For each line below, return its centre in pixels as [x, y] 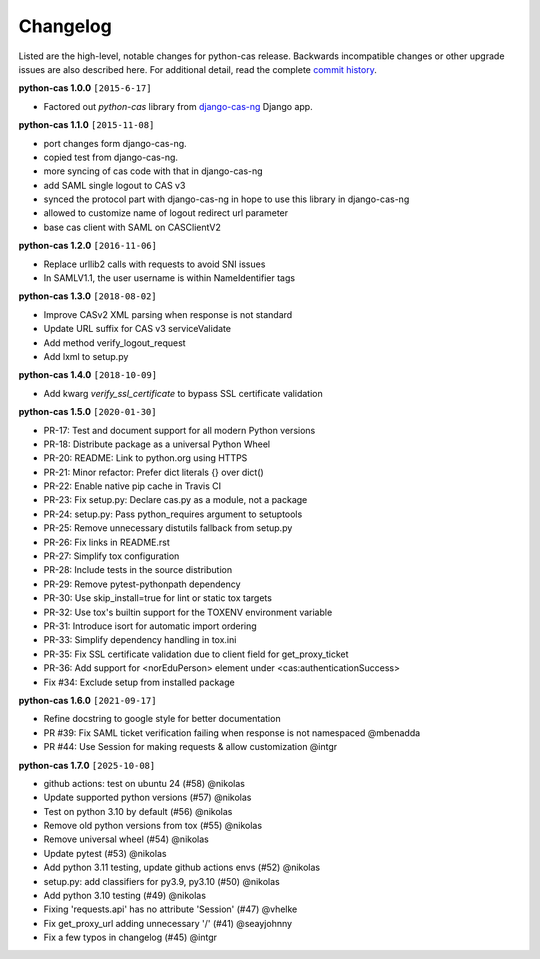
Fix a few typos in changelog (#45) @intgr [130, 937]
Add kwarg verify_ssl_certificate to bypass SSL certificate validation [183, 393]
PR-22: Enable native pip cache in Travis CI [132, 486]
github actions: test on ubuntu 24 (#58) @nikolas [144, 783]
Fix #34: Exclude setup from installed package [139, 682]
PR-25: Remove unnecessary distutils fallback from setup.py [168, 528]
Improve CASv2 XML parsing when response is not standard [168, 314]
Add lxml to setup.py [86, 356]
